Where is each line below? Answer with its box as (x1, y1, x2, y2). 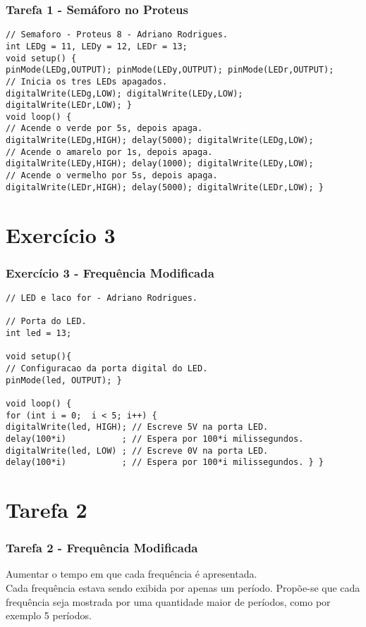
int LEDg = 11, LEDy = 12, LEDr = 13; (6, 41, 188, 51)
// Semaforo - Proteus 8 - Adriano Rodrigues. (6, 30, 228, 40)
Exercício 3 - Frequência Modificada (6, 263, 214, 281)
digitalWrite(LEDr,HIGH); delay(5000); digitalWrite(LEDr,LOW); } (6, 182, 324, 192)
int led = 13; (6, 328, 72, 338)
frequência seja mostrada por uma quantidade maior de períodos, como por (6, 594, 331, 609)
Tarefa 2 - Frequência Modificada (6, 539, 198, 557)
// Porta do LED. (6, 316, 87, 327)
